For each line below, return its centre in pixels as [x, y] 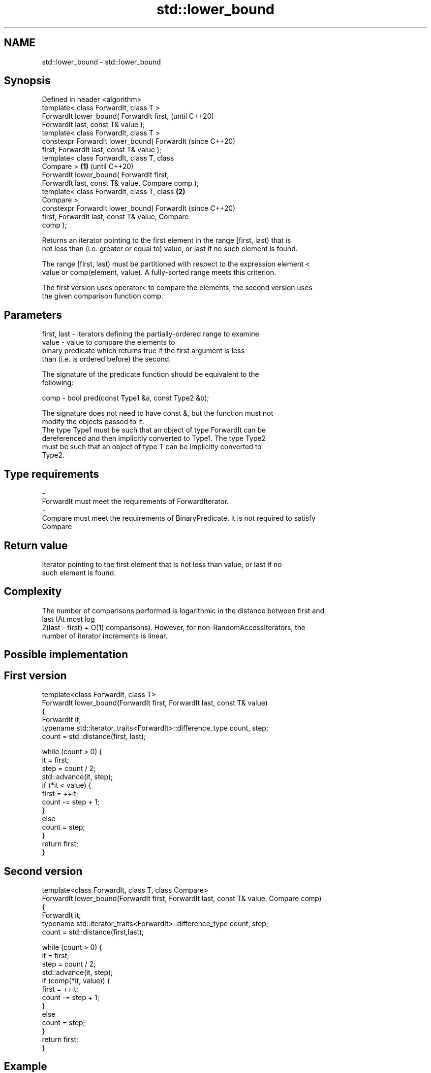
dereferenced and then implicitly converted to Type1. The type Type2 [154, 438]
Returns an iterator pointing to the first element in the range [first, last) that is [167, 240]
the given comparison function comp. [103, 296]
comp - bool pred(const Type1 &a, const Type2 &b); [125, 398]
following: [58, 383]
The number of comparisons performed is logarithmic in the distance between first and [183, 610]
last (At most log [68, 619]
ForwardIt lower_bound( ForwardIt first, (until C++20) [128, 116]
